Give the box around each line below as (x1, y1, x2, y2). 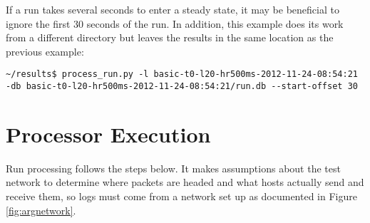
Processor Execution (6, 119, 211, 148)
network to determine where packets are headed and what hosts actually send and (6, 175, 364, 190)
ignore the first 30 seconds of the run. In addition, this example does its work (6, 16, 344, 31)
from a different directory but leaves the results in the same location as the (6, 30, 334, 45)
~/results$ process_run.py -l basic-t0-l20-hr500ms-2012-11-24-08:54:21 (6, 69, 358, 80)
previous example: (6, 43, 84, 58)
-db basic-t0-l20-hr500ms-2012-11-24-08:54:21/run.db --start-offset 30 (6, 81, 358, 92)
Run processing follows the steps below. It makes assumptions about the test (6, 160, 341, 175)
